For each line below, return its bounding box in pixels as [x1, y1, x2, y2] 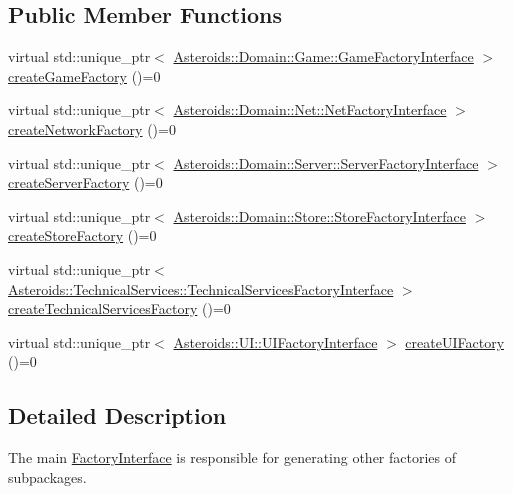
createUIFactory [405, 331, 505, 352]
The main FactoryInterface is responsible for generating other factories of [8, 447, 457, 468]
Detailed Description [8, 400, 227, 431]
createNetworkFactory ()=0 [8, 118, 176, 139]
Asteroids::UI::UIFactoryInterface [173, 331, 378, 352]
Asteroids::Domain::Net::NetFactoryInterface [173, 99, 447, 120]
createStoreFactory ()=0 [8, 225, 157, 246]
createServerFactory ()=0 [8, 172, 163, 193]
